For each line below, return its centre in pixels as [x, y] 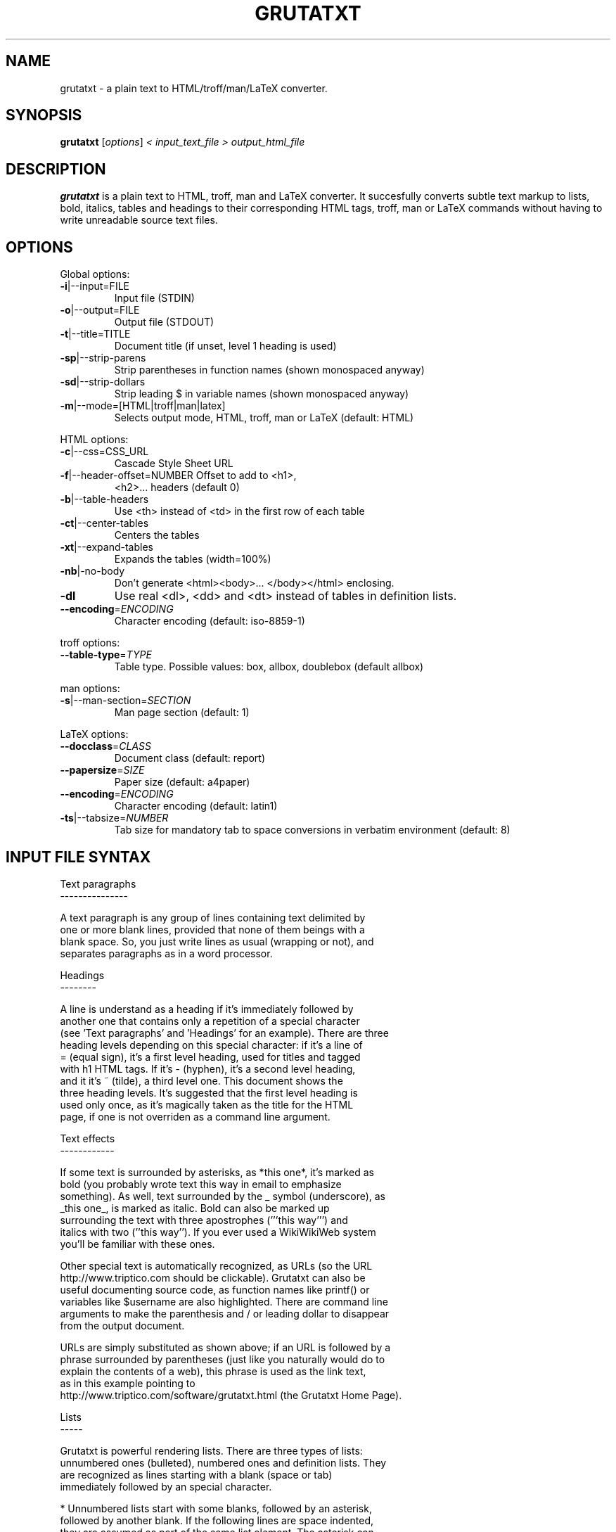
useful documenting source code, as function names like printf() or [215, 1289]
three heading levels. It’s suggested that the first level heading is [209, 1092]
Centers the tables [157, 535]
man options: [90, 689]
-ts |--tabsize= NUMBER [114, 818]
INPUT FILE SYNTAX [78, 857]
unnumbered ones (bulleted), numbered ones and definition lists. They [223, 1462]
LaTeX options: [94, 734]
